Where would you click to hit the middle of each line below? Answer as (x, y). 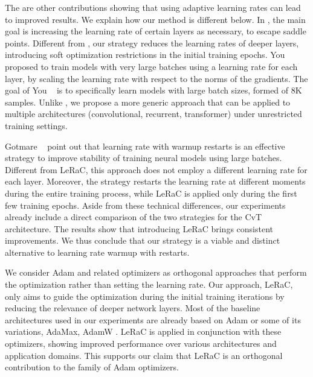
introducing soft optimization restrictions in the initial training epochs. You (145, 55)
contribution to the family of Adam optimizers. (92, 367)
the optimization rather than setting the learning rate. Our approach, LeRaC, (149, 284)
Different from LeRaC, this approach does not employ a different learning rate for (156, 169)
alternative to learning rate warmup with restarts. (97, 252)
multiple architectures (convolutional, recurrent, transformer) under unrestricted (153, 114)
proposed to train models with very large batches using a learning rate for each (151, 66)
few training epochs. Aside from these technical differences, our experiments (145, 205)
